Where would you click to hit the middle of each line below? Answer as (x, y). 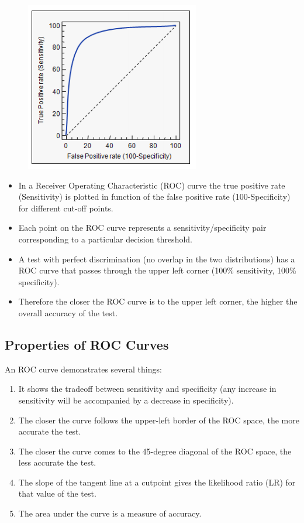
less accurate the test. (57, 462)
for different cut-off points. (66, 208)
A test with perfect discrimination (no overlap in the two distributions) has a (157, 259)
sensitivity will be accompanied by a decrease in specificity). (126, 400)
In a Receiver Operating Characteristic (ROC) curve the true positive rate (152, 185)
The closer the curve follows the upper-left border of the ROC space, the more (159, 420)
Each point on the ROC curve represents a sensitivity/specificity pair (142, 228)
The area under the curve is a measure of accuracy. (110, 513)
